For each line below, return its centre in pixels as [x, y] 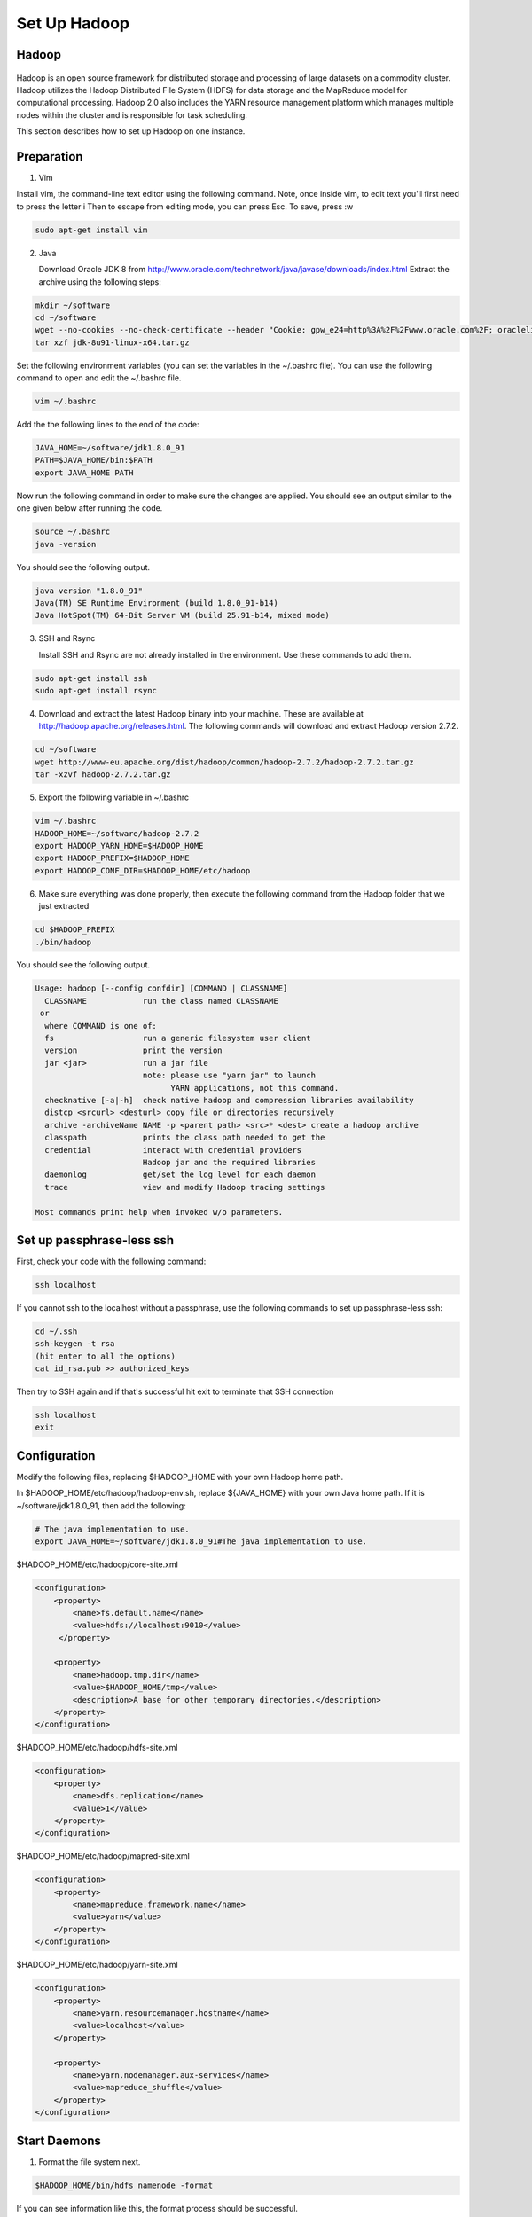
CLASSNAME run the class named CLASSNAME [161, 1001]
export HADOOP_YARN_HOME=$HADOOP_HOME [119, 846]
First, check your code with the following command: [111, 1261]
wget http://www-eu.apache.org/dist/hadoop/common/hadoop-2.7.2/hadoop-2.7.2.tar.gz [224, 762]
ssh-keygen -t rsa [75, 1344]
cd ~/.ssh [56, 1331]
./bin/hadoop [63, 942]
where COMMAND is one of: [101, 1026]
